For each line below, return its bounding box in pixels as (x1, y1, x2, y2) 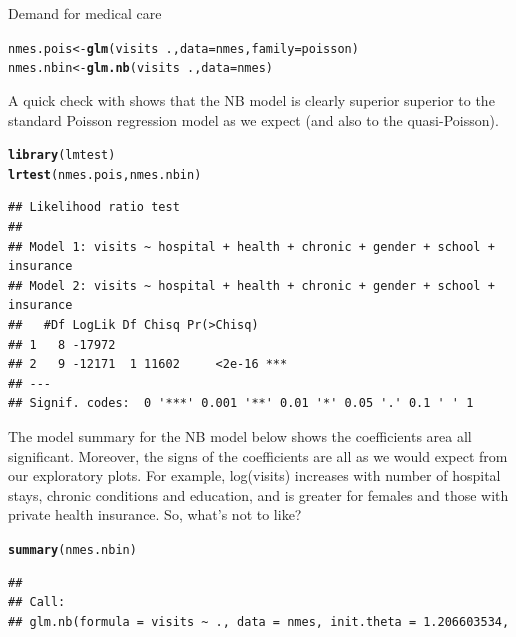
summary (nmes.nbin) (8, 542, 137, 557)
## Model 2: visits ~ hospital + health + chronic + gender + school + (8, 278, 495, 293)
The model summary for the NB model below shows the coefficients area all (8, 425, 472, 446)
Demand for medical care (8, 3, 162, 23)
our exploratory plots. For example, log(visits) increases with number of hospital (8, 465, 501, 486)
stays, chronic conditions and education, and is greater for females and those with (8, 484, 509, 505)
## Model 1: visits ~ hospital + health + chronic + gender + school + (8, 239, 495, 254)
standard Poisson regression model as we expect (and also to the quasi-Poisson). (8, 109, 499, 130)
